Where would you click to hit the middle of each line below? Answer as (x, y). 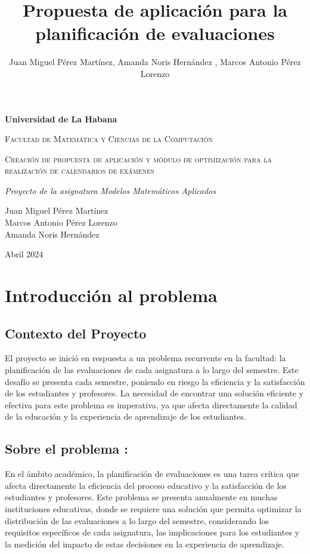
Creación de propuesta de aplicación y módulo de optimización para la (138, 158)
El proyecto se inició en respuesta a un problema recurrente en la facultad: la (145, 358)
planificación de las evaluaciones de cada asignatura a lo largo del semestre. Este (152, 370)
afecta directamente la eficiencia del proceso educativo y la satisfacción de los (146, 485)
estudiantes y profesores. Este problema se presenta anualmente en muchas (141, 497)
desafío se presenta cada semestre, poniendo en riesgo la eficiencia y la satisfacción (155, 381)
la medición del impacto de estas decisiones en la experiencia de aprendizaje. (145, 544)
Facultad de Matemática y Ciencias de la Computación (109, 139)
